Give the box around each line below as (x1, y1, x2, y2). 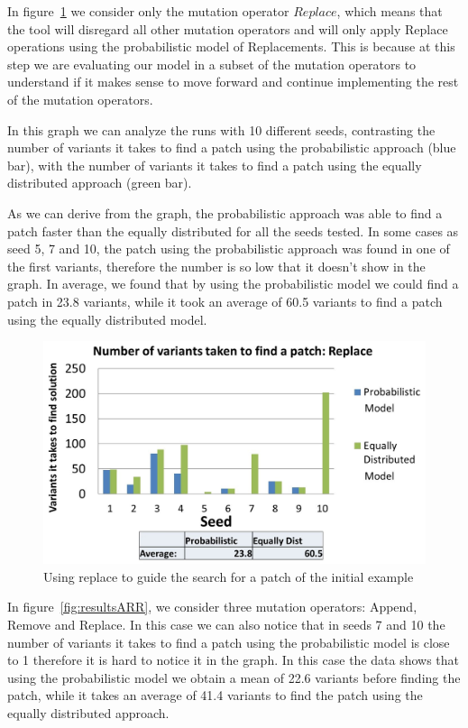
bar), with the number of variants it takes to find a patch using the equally (7, 155, 422, 174)
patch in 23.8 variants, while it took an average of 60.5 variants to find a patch (7, 291, 443, 310)
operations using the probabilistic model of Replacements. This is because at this (7, 37, 455, 56)
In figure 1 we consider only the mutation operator (7, 2, 289, 20)
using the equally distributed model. (7, 309, 207, 328)
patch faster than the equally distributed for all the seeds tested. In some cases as (7, 221, 459, 240)
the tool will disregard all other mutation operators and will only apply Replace (7, 19, 448, 38)
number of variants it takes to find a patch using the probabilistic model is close (7, 632, 450, 651)
